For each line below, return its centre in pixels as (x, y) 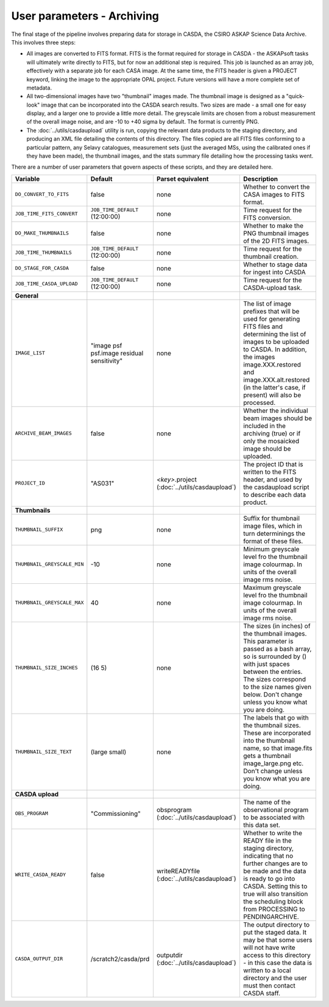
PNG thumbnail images (276, 233)
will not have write (269, 947)
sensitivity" (107, 360)
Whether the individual (276, 410)
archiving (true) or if (272, 433)
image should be (267, 449)
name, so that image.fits (278, 748)
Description (261, 178)
